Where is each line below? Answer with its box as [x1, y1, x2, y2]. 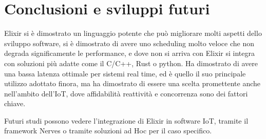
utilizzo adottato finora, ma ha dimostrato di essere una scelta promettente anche [4, 78, 260, 89]
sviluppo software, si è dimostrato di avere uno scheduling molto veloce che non [4, 37, 254, 48]
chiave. [4, 98, 26, 109]
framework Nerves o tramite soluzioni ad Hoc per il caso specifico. [4, 125, 212, 136]
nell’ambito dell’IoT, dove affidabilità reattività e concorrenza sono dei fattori [4, 88, 248, 98]
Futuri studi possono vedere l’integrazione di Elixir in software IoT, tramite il [4, 115, 249, 126]
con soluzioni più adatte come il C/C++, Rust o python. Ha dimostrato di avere [4, 57, 258, 68]
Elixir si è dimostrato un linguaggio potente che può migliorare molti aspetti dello [4, 28, 262, 38]
